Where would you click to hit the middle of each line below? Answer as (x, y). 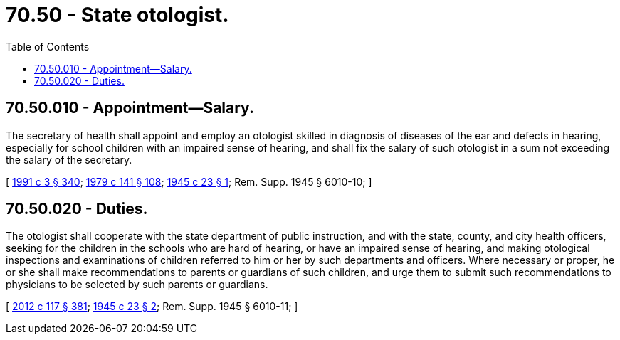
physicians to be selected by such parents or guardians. (137, 285)
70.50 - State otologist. (117, 15)
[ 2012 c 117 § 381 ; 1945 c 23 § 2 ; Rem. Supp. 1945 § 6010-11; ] (152, 307)
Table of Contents (48, 46)
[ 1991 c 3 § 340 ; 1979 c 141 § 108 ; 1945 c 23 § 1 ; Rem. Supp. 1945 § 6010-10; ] (189, 181)
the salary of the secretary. (69, 159)
